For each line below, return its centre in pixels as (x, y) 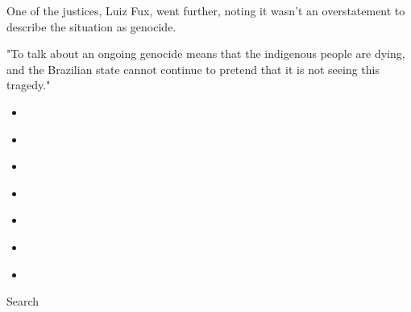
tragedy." (29, 85)
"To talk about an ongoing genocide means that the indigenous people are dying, (206, 53)
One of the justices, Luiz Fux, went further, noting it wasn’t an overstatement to (206, 10)
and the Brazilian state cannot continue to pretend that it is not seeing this (193, 69)
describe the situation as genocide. (91, 26)
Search (23, 301)
